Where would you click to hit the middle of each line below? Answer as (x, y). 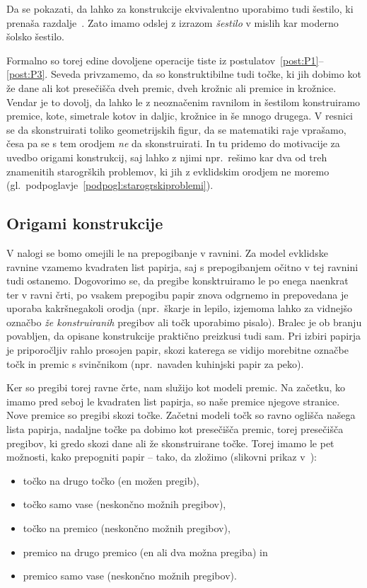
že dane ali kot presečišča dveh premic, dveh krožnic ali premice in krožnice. (171, 87)
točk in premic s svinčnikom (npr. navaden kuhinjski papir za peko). (155, 363)
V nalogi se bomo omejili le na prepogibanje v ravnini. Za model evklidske (167, 252)
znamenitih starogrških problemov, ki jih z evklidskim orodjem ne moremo (168, 171)
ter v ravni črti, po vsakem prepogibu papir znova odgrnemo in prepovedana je (177, 294)
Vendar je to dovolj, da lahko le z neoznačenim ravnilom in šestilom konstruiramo (183, 102)
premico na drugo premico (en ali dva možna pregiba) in (145, 552)
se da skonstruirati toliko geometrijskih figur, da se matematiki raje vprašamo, (176, 129)
